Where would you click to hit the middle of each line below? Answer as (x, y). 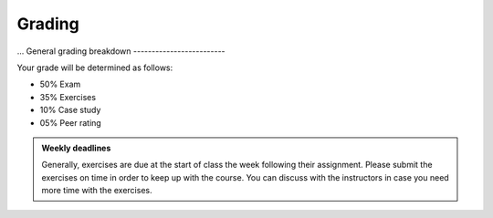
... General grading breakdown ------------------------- (121, 51)
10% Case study (70, 110)
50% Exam (60, 84)
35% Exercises (68, 97)
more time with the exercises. (97, 191)
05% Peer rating (71, 122)
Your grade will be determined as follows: (95, 67)
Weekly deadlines (76, 148)
